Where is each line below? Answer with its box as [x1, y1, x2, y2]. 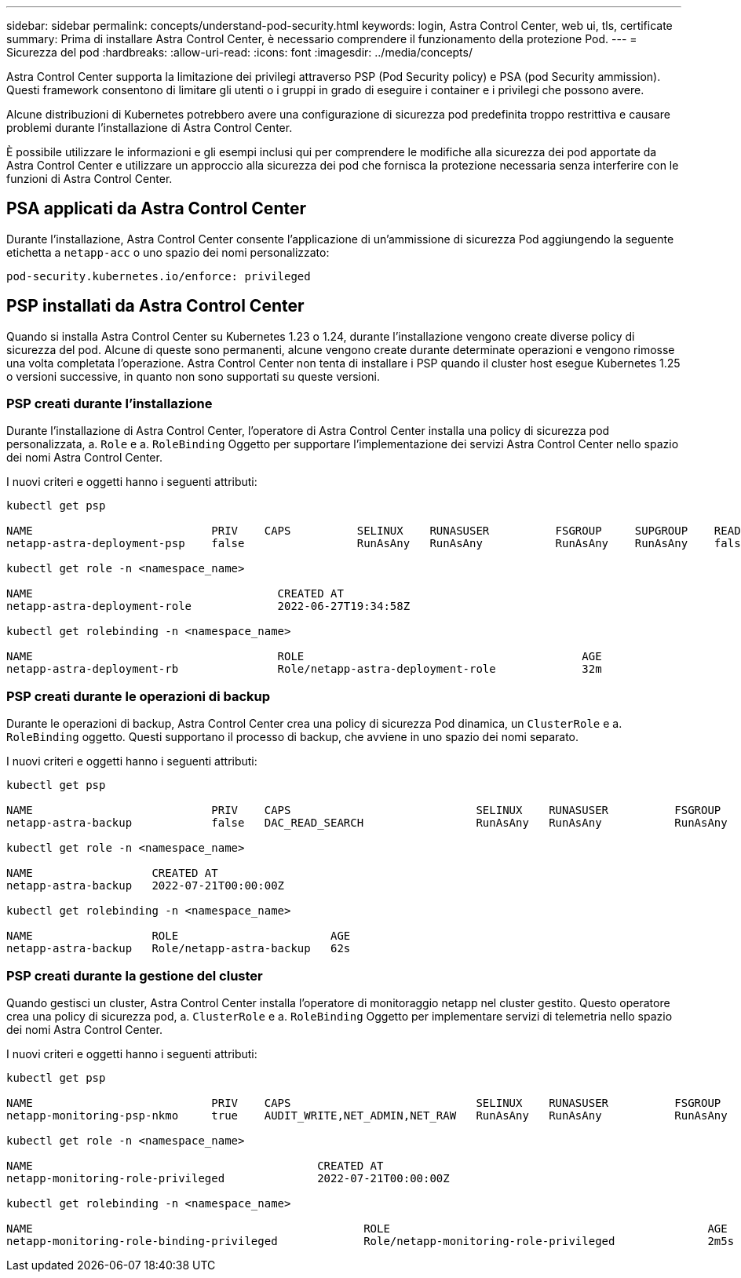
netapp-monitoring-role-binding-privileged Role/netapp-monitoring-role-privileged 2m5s [6, 1234, 735, 1247]
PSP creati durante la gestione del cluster [6, 967, 263, 984]
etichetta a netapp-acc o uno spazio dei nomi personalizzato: [6, 245, 330, 259]
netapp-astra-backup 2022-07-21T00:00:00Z [6, 879, 285, 893]
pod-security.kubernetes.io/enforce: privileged [6, 269, 311, 283]
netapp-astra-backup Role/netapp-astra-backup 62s [6, 942, 351, 955]
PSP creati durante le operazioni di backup [6, 688, 271, 704]
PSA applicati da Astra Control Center [6, 199, 306, 219]
